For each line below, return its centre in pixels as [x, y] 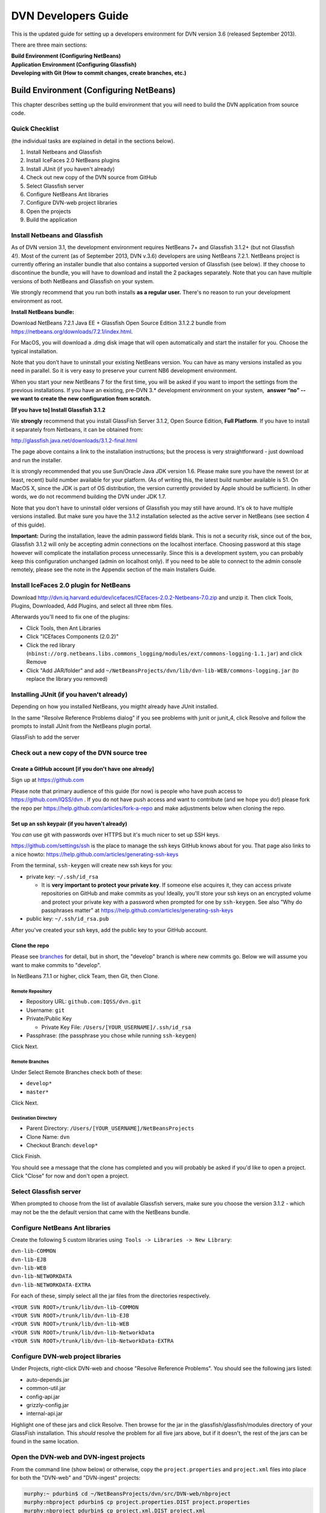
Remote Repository [32, 991]
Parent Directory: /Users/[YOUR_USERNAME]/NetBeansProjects [110, 1128]
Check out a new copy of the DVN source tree [79, 753]
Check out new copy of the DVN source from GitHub [91, 177]
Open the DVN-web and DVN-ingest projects [78, 1457]
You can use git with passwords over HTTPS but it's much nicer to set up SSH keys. [116, 835]
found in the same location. [45, 1442]
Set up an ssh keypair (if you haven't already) [69, 824]
